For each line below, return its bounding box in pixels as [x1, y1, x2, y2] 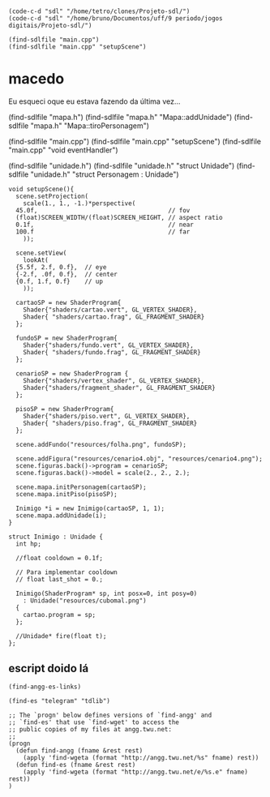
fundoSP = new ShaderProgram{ [15, 334, 118, 343]
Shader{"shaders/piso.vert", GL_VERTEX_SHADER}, [23, 413, 191, 421]
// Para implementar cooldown [15, 568, 118, 576]
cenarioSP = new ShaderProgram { [15, 370, 129, 378]
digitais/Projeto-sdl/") [8, 22, 92, 30]
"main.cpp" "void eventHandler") [8, 145, 119, 155]
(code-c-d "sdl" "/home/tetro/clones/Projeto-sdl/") [8, 7, 191, 15]
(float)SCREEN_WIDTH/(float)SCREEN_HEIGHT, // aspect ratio [15, 214, 223, 222]
